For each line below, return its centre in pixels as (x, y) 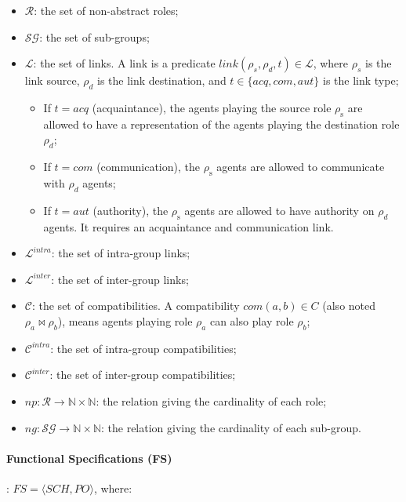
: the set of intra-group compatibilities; (143, 348)
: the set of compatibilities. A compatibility (136, 306)
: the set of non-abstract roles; (106, 10)
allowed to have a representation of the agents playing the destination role (221, 124)
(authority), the (130, 210)
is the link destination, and (162, 80)
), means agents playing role (125, 320)
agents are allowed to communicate (301, 167)
